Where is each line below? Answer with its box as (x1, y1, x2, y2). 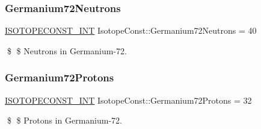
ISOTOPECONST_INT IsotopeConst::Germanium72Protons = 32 (5, 93, 252, 106)
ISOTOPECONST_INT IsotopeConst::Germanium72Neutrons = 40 (5, 24, 257, 37)
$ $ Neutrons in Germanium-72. (7, 44, 127, 57)
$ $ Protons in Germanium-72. (7, 114, 122, 127)
